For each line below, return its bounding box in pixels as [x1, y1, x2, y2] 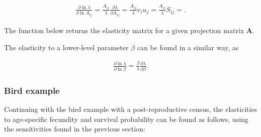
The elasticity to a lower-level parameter [4, 42, 129, 52]
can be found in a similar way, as [137, 42, 239, 52]
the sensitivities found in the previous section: [4, 123, 145, 134]
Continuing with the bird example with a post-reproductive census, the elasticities [4, 104, 257, 114]
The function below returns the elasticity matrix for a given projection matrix [4, 25, 244, 35]
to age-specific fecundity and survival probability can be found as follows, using [4, 113, 248, 124]
